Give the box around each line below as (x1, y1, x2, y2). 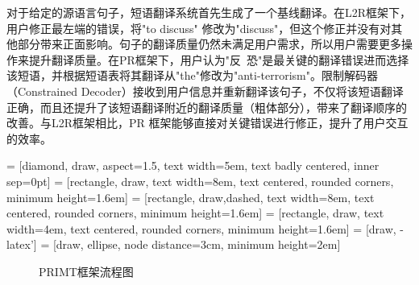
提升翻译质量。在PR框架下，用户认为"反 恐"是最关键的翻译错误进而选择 (28, 51, 409, 68)
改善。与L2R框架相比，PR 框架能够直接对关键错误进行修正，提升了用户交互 (6, 114, 409, 131)
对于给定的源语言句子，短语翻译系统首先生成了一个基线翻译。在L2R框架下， (6, 4, 412, 20)
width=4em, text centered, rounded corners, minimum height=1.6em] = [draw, (6, 220, 396, 237)
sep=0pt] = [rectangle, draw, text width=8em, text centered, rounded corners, (6, 172, 394, 189)
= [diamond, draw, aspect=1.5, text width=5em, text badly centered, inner (6, 157, 380, 174)
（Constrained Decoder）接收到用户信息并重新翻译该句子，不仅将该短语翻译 (6, 82, 404, 99)
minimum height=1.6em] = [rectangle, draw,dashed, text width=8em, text (6, 188, 375, 205)
